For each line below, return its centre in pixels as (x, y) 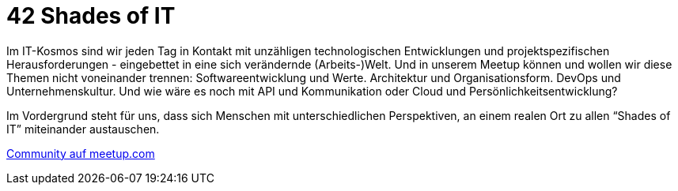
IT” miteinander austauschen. (83, 129)
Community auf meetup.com (81, 153)
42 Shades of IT (91, 16)
